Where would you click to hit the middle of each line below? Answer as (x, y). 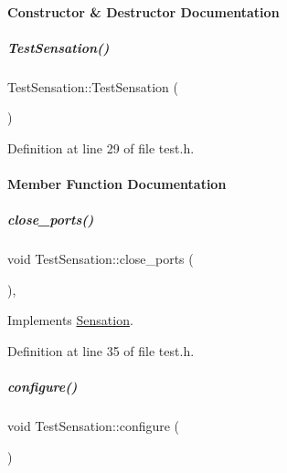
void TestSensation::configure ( (94, 426)
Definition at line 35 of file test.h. (101, 351)
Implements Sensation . (70, 320)
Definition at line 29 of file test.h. (101, 147)
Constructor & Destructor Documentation (143, 11)
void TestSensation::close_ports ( (101, 259)
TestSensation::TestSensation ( (93, 86)
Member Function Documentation (117, 184)
